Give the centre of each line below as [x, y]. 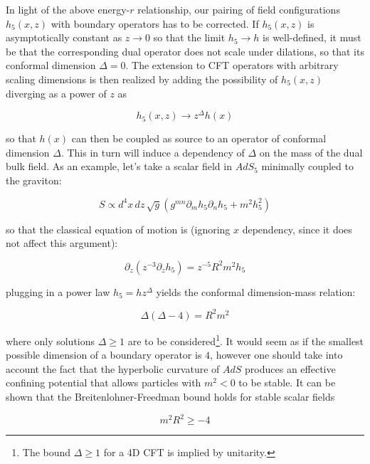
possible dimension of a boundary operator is [104, 355]
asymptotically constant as [64, 37]
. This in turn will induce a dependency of [153, 152]
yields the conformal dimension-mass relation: [256, 291]
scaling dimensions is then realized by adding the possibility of [142, 79]
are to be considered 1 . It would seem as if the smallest [246, 339]
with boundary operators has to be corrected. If [155, 23]
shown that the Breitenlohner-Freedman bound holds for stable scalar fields [170, 396]
